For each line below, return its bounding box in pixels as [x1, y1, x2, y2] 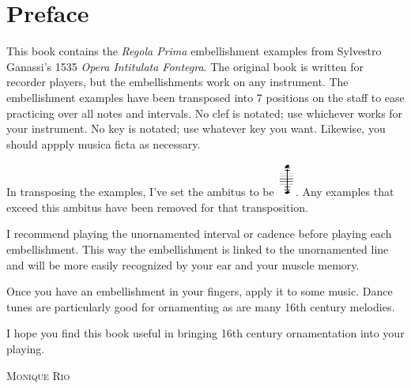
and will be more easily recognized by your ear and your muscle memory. [6, 256, 360, 273]
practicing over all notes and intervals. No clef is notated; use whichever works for [6, 104, 403, 121]
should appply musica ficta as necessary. [6, 135, 201, 152]
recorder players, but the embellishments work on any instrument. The [6, 73, 349, 90]
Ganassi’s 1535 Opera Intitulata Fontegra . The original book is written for [6, 58, 364, 74]
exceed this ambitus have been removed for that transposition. [6, 198, 308, 215]
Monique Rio [6, 367, 70, 383]
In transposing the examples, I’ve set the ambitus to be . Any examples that [6, 183, 394, 200]
